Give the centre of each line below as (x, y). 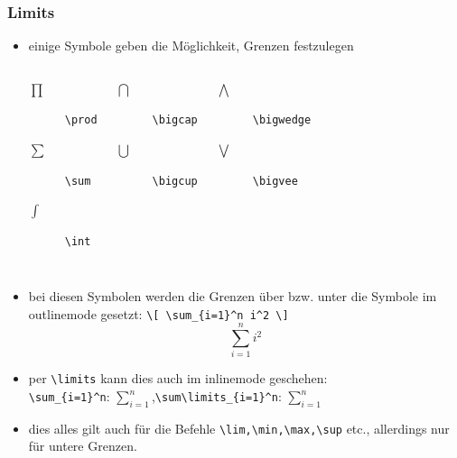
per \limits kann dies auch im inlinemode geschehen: (178, 378)
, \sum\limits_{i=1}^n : (216, 396)
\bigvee (275, 181)
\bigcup (175, 181)
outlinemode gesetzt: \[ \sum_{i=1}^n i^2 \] (159, 313)
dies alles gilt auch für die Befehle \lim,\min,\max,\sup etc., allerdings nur (239, 428)
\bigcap (175, 120)
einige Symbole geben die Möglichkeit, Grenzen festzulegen (191, 46)
